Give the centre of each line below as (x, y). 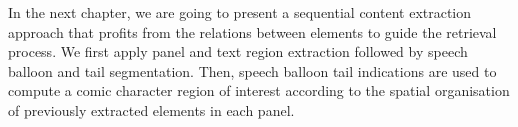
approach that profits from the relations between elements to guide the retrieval (252, 31)
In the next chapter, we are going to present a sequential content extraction (240, 12)
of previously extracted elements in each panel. (151, 109)
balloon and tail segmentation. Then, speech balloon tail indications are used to (252, 70)
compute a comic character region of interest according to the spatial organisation (259, 90)
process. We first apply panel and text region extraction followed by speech (238, 51)
